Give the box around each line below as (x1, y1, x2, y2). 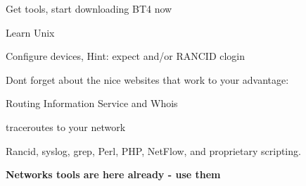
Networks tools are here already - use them (6, 167, 221, 182)
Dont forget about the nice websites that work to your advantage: (6, 72, 289, 87)
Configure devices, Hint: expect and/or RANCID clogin (6, 49, 246, 63)
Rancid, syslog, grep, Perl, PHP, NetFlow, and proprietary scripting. (6, 143, 301, 158)
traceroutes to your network (6, 119, 126, 134)
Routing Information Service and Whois (6, 96, 178, 111)
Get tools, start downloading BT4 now (6, 1, 172, 15)
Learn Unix (6, 25, 55, 39)
